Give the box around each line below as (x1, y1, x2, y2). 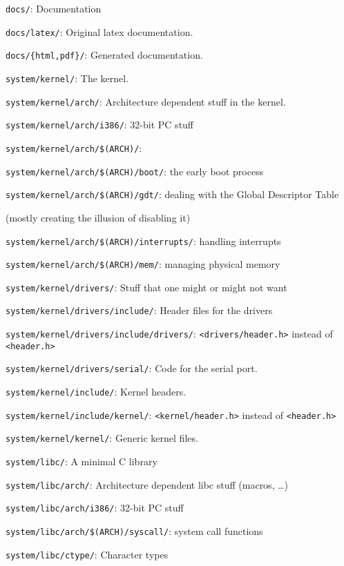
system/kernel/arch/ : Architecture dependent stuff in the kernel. (6, 94, 286, 108)
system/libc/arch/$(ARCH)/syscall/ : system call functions (6, 524, 263, 538)
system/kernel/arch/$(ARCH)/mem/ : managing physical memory (6, 257, 280, 271)
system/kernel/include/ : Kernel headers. (6, 384, 187, 399)
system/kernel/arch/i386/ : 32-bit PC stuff (6, 117, 194, 132)
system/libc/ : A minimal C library (6, 454, 157, 469)
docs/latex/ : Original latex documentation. (6, 24, 193, 39)
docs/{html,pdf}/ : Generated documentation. (6, 48, 203, 62)
